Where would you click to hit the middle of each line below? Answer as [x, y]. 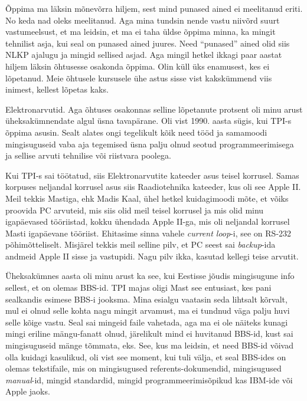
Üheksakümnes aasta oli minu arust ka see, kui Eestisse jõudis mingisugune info [150, 276]
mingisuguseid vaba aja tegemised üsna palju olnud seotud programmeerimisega [150, 144]
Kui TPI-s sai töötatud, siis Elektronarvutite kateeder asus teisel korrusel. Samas [152, 175]
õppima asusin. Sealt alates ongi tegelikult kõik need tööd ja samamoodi [136, 132]
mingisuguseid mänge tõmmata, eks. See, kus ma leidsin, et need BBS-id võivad [150, 345]
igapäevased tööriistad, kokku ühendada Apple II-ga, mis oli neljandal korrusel [148, 221]
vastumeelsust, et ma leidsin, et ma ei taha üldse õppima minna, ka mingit [141, 32]
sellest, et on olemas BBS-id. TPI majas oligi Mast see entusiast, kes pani [138, 287]
